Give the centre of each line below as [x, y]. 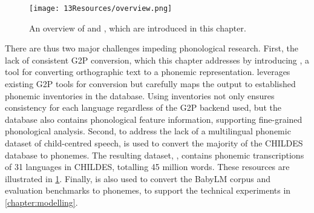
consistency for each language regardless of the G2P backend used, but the [143, 107]
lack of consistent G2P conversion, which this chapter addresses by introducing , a [157, 60]
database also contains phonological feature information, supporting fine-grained [154, 119]
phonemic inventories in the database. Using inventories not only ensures [140, 95]
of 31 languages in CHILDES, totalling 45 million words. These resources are [147, 167]
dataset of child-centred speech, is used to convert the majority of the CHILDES [154, 143]
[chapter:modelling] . [41, 202]
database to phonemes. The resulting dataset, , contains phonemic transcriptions [155, 155]
